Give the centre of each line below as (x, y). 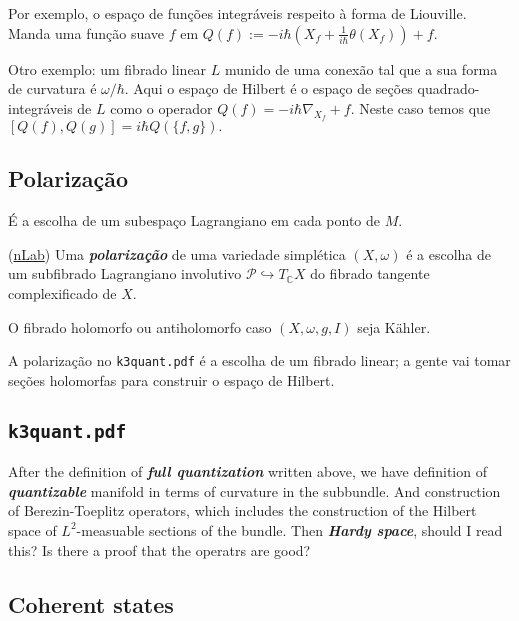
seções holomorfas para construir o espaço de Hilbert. (171, 379)
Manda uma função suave (86, 32)
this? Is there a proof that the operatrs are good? (159, 549)
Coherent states (91, 603)
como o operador (161, 107)
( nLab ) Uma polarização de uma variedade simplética (177, 253)
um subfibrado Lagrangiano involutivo (125, 273)
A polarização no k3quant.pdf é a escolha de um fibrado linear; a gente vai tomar (259, 360)
